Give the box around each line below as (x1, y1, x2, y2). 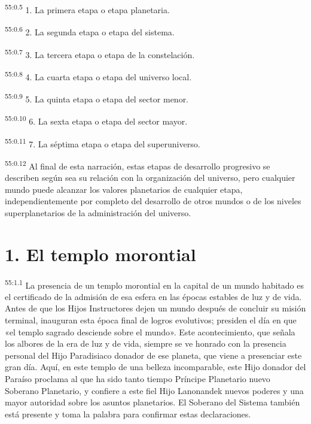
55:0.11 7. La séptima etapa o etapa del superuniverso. (5, 135, 200, 150)
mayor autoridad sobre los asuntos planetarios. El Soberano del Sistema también (5, 396, 300, 408)
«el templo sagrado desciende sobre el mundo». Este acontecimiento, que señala (5, 325, 295, 338)
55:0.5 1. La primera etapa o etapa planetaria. (5, 2, 170, 16)
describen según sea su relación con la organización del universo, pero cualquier (5, 171, 295, 183)
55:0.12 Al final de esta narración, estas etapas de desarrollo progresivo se (5, 158, 270, 172)
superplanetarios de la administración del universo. (5, 206, 191, 219)
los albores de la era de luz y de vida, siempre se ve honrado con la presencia (5, 337, 286, 350)
